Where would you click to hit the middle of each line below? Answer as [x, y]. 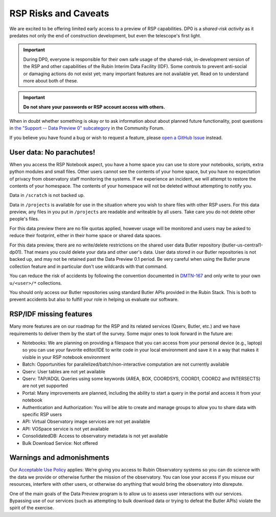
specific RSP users [42, 414]
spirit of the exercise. [32, 508]
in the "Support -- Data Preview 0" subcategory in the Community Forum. [87, 128]
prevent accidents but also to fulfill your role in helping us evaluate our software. [94, 300]
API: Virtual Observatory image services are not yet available [86, 421]
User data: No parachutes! [52, 152]
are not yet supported [45, 386]
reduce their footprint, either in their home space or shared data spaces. [86, 236]
